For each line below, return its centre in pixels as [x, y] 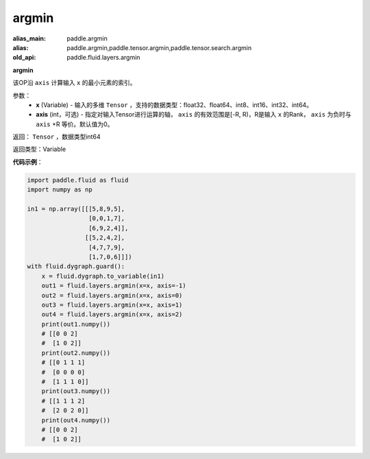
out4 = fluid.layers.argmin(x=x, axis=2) [112, 315]
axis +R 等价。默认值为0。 [75, 124]
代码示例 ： [28, 162]
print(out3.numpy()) [76, 391]
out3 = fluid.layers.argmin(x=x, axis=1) [112, 305]
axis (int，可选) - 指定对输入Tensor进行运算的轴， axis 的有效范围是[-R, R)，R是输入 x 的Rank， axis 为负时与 [194, 115]
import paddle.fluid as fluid [78, 180]
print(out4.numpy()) [76, 420]
